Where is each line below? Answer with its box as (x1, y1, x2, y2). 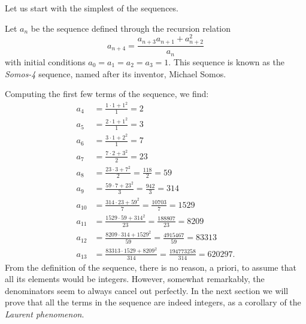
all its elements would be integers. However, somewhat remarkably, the (5, 272, 265, 285)
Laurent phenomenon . (5, 307, 84, 320)
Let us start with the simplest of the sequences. (5, 2, 178, 14)
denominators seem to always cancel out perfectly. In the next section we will (5, 284, 289, 296)
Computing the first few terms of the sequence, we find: (5, 87, 209, 100)
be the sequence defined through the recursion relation (31, 22, 231, 34)
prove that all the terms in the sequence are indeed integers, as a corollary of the (5, 296, 301, 308)
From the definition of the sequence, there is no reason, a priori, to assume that (5, 261, 296, 273)
